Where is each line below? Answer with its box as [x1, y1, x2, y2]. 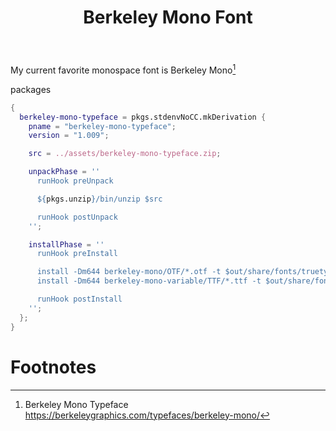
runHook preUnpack [36, 176, 114, 186]
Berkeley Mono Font [83, 6, 253, 29]
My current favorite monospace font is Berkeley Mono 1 [10, 62, 237, 76]
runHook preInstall [36, 249, 118, 259]
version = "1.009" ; [28, 131, 110, 141]
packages [10, 83, 52, 95]
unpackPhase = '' [28, 167, 101, 177]
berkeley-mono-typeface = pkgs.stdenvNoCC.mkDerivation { [19, 112, 267, 122]
